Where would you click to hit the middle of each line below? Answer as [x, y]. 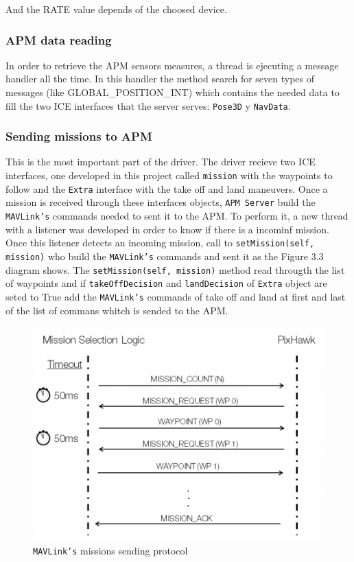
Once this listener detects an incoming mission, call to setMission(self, [160, 243]
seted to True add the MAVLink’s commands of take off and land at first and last [176, 296]
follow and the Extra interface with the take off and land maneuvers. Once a [167, 188]
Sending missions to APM [79, 136]
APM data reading [59, 39]
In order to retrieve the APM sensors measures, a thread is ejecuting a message [172, 65]
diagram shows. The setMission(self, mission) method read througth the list [175, 269]
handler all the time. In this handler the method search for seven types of [160, 79]
